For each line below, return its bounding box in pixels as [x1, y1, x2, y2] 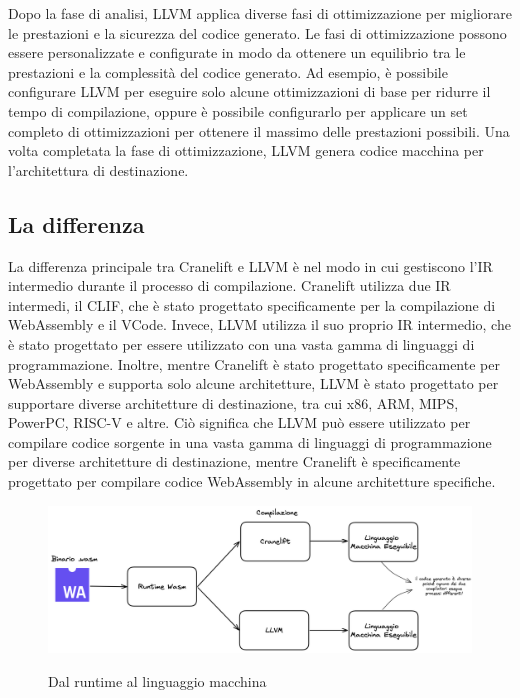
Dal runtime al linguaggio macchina [48, 670, 267, 691]
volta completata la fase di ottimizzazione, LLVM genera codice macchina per [8, 140, 484, 161]
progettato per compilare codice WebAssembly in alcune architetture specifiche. [8, 471, 496, 492]
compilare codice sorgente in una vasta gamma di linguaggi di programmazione [8, 431, 492, 452]
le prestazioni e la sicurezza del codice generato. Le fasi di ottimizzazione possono [8, 22, 507, 43]
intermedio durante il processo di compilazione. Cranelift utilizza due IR [8, 275, 451, 296]
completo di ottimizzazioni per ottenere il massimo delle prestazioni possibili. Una [8, 120, 510, 141]
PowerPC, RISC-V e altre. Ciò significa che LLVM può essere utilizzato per [8, 412, 471, 433]
